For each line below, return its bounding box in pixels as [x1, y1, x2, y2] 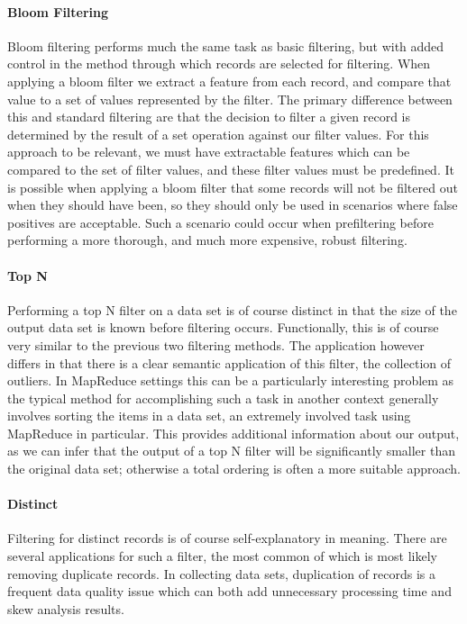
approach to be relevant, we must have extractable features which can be [7, 142, 410, 161]
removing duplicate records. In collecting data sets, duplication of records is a [7, 564, 436, 583]
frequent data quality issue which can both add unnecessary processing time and [7, 582, 452, 601]
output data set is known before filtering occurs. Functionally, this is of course [7, 318, 439, 337]
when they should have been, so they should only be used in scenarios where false [7, 195, 458, 214]
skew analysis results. [7, 599, 124, 618]
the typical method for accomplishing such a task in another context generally [7, 388, 439, 407]
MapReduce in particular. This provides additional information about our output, [7, 423, 460, 442]
